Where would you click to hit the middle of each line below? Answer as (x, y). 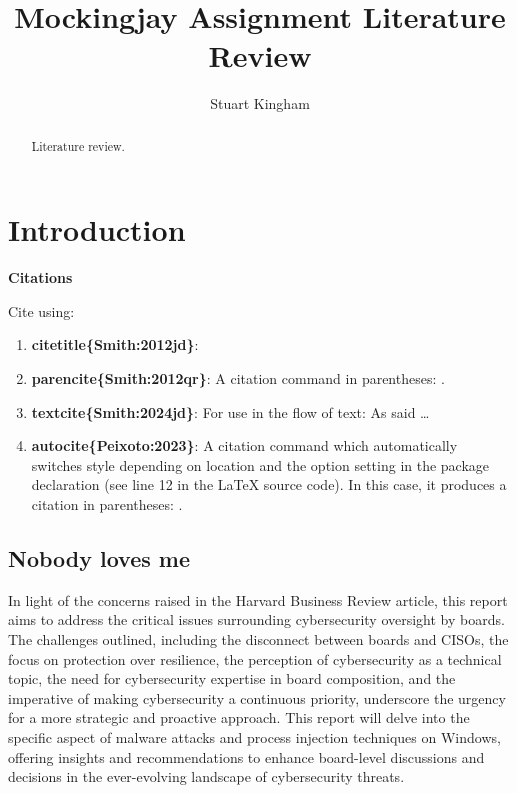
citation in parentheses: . (107, 504)
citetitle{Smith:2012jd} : (115, 344)
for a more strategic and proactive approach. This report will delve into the (239, 717)
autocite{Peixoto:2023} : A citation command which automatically (244, 445)
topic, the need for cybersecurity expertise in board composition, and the (232, 678)
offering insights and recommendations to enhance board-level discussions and (246, 756)
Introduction (97, 229)
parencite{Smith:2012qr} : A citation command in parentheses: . (238, 378)
